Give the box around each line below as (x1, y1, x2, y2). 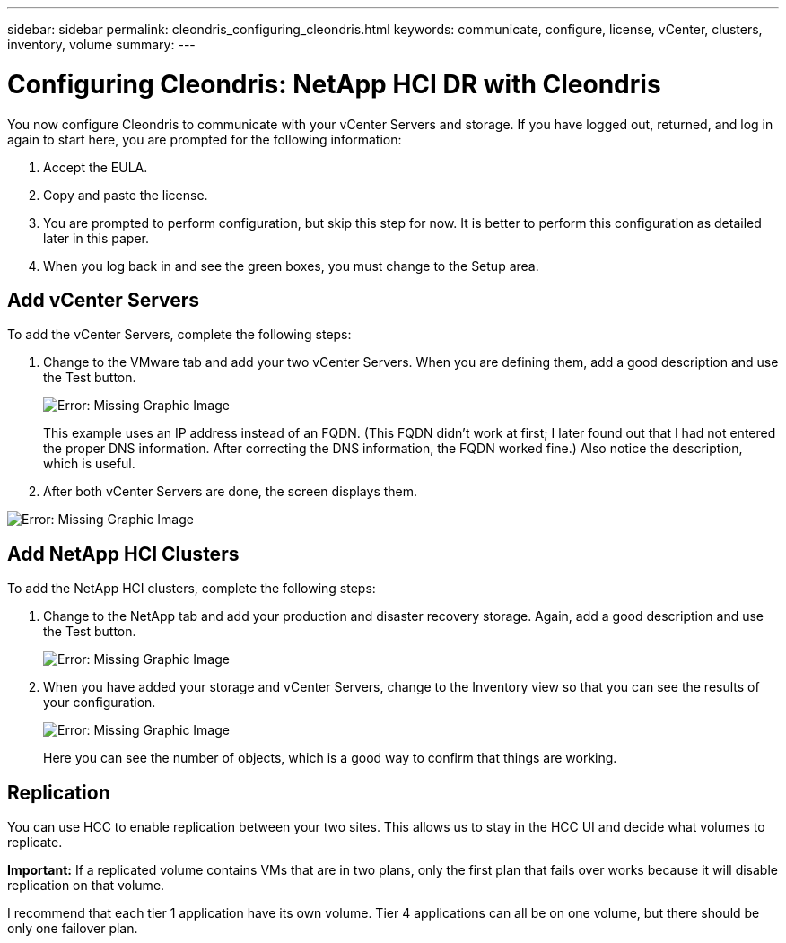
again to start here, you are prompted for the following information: (7, 131, 402, 147)
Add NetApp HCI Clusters (7, 542, 240, 565)
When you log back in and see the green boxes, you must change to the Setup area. (43, 258, 539, 274)
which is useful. (43, 456, 135, 472)
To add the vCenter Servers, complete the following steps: (7, 327, 352, 343)
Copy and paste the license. (43, 187, 208, 203)
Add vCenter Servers (7, 288, 200, 311)
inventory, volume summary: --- (7, 37, 196, 52)
